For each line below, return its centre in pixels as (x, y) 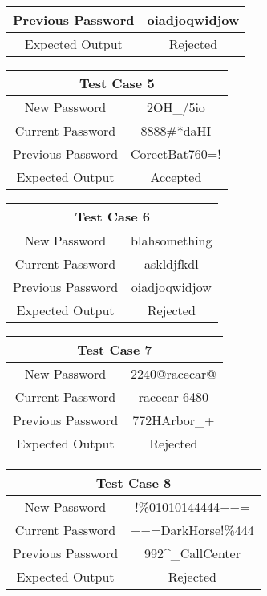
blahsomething (172, 240)
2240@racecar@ (174, 373)
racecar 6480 (173, 397)
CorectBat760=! (176, 154)
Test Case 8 (133, 482)
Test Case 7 (115, 349)
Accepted (176, 177)
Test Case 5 (117, 83)
